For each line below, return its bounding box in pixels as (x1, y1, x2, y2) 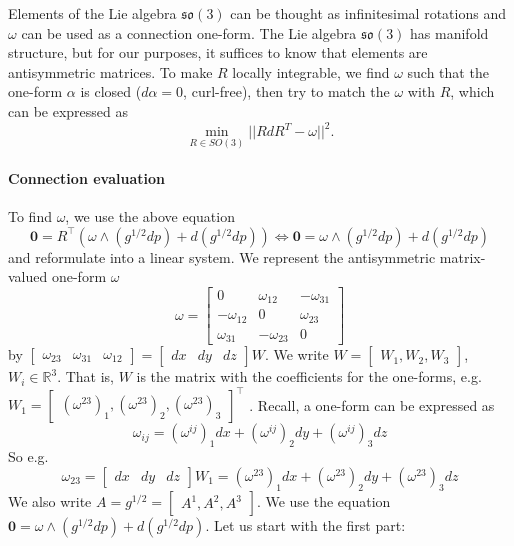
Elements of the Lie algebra (8, 3, 177, 23)
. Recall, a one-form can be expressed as (249, 394, 495, 415)
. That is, (57, 366, 114, 387)
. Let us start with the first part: (205, 514, 406, 535)
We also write (8, 490, 92, 511)
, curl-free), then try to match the (183, 81, 390, 102)
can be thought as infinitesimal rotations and (230, 3, 506, 23)
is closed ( (80, 81, 142, 102)
